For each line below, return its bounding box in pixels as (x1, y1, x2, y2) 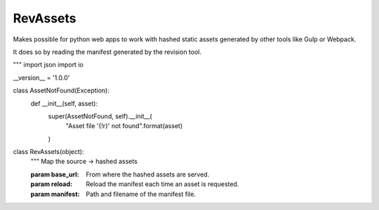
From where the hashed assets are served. (86, 170, 210, 178)
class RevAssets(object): (13, 148, 84, 156)
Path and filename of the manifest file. (86, 190, 197, 198)
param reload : (30, 180, 73, 188)
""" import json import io (13, 60, 84, 69)
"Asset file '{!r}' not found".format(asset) (65, 122, 182, 130)
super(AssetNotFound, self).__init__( (48, 112, 152, 120)
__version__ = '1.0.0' (13, 73, 70, 82)
